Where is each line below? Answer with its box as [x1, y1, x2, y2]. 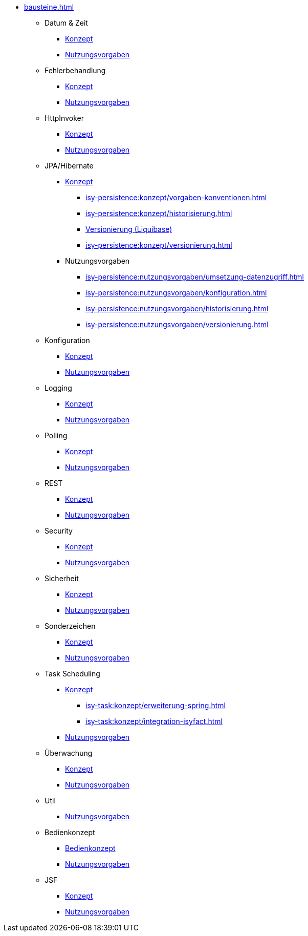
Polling [45, 431, 68, 440]
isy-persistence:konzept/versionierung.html [85, 241, 232, 249]
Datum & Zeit [45, 18, 88, 27]
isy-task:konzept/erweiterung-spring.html [85, 701, 226, 710]
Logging [45, 384, 72, 392]
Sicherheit [45, 574, 79, 583]
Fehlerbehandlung [45, 66, 106, 75]
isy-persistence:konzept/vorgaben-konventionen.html [85, 193, 267, 202]
